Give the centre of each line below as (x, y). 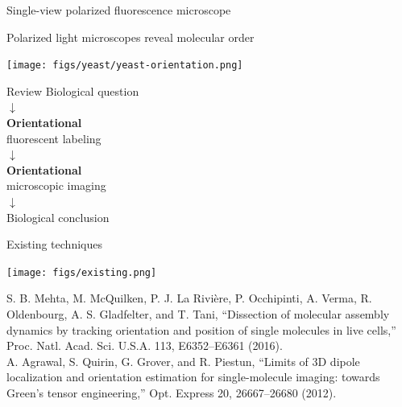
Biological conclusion (58, 217)
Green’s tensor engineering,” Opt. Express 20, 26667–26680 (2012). (172, 393)
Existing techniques (54, 244)
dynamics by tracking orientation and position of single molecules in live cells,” (201, 329)
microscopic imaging (56, 185)
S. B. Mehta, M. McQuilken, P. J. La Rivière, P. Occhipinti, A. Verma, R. (189, 298)
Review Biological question (73, 90)
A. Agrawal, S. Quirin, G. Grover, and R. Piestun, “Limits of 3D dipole (183, 361)
